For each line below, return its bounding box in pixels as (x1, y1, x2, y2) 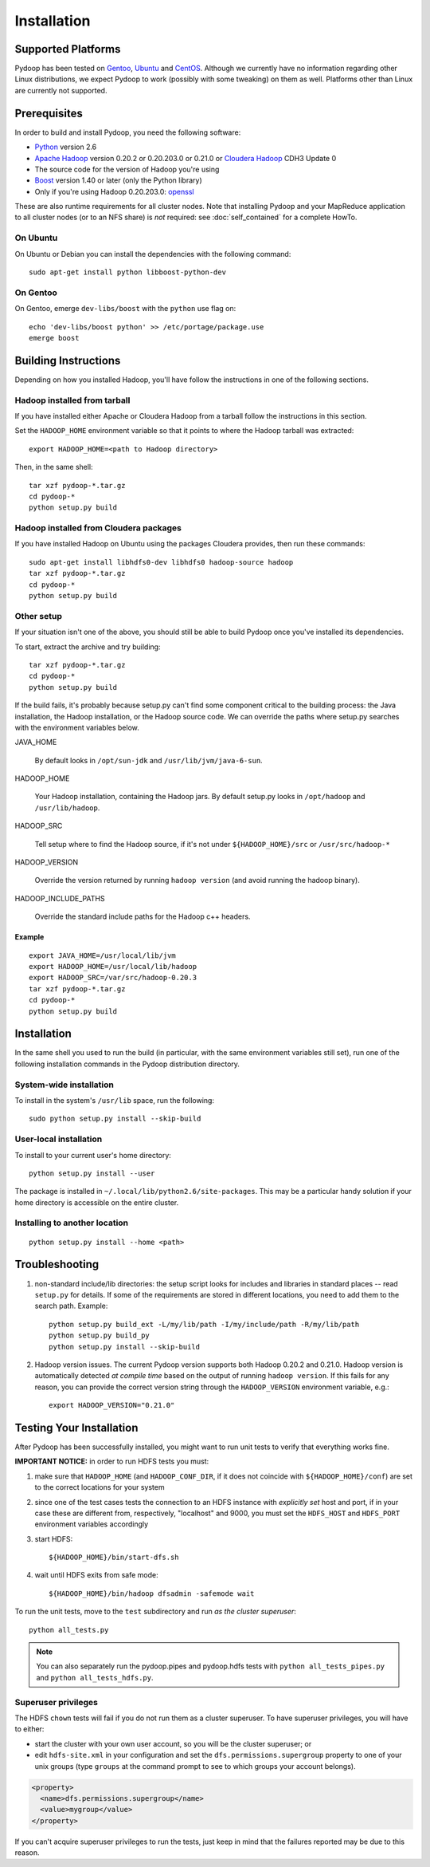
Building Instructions (14, 353, 121, 367)
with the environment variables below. (14, 723, 139, 732)
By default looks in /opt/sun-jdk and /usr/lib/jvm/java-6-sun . (34, 755, 263, 765)
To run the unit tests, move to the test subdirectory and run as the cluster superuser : (14, 1607, 296, 1617)
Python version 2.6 (34, 142, 97, 152)
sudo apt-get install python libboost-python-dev (29, 268, 227, 277)
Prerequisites (14, 106, 83, 120)
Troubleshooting (14, 1258, 100, 1271)
